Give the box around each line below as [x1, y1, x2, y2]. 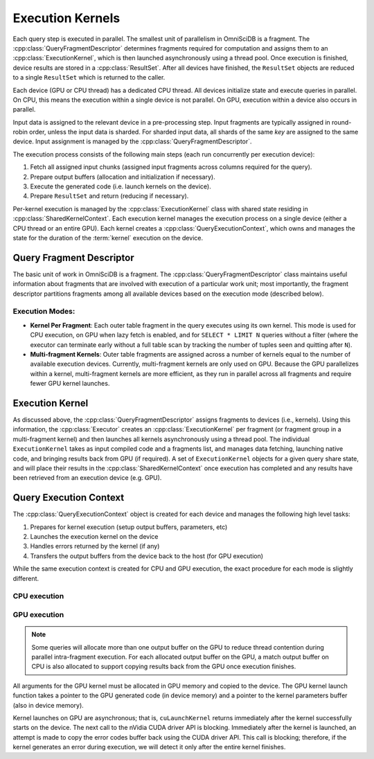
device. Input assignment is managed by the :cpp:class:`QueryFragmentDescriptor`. [12, 137, 252, 145]
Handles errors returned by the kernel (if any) [30, 542, 160, 551]
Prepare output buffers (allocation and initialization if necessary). [30, 172, 215, 181]
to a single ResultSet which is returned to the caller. [12, 73, 166, 82]
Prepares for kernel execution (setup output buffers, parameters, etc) [30, 523, 228, 531]
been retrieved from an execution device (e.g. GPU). [12, 474, 162, 482]
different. [12, 574, 39, 582]
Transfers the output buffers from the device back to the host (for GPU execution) [30, 551, 263, 560]
